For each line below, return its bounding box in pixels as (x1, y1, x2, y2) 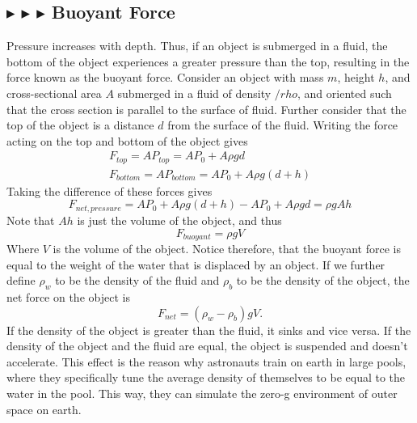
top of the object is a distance (6, 116, 154, 133)
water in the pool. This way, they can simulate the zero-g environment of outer (6, 384, 398, 401)
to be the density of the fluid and (55, 272, 220, 289)
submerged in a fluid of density (117, 84, 272, 101)
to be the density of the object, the (236, 272, 410, 289)
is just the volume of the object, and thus (77, 211, 282, 228)
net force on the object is (6, 288, 130, 305)
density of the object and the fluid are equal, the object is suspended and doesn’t (6, 337, 408, 354)
